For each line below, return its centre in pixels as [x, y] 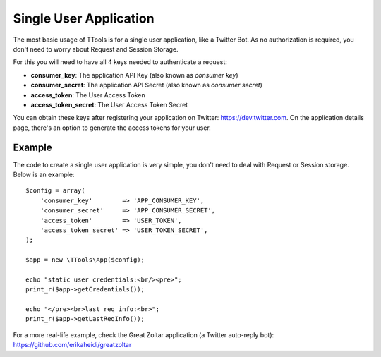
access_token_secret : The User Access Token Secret [109, 104]
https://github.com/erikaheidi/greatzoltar [72, 345]
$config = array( [55, 191]
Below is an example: [44, 174]
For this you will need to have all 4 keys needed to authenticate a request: [120, 62]
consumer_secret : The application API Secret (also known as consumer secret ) [146, 85]
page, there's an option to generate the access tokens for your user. [112, 128]
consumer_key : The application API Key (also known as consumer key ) [135, 75]
